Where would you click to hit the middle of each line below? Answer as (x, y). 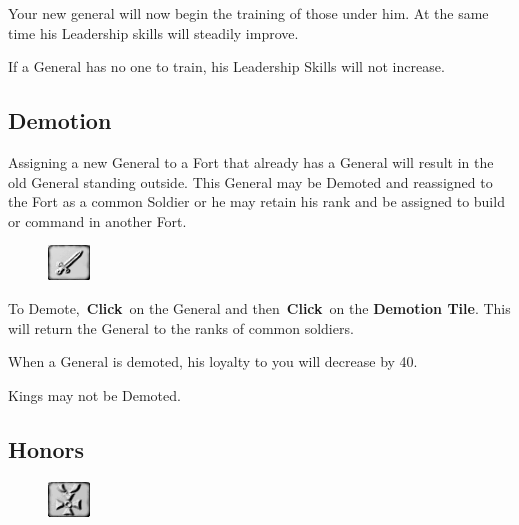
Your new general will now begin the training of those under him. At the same (248, 13)
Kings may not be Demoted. (94, 394)
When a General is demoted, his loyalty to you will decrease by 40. (213, 361)
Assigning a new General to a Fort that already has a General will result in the (251, 161)
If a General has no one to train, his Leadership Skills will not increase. (226, 66)
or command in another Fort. (97, 220)
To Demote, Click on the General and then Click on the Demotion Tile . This (259, 307)
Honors (46, 448)
